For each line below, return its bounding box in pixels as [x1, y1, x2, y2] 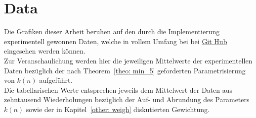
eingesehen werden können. [4, 46, 85, 56]
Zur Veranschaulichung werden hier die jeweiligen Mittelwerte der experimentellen [4, 55, 253, 65]
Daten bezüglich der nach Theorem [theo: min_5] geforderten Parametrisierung [4, 65, 246, 75]
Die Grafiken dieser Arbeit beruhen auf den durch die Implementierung [4, 26, 220, 37]
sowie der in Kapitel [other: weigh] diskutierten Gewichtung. [26, 104, 210, 114]
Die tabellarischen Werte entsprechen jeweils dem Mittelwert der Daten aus [4, 84, 233, 95]
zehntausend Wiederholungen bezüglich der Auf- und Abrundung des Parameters [4, 94, 250, 105]
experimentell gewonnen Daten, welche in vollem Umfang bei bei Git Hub [4, 36, 227, 46]
